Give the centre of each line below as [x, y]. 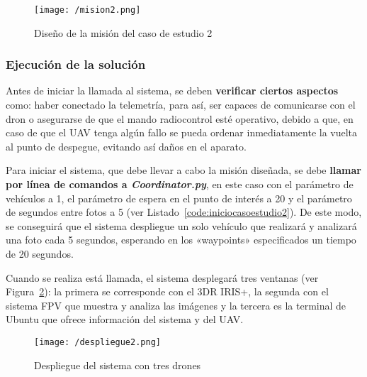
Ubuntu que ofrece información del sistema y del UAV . [125, 319]
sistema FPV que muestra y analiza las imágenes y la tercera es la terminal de [176, 305]
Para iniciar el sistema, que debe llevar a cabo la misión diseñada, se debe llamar [183, 170]
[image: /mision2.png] [87, 10]
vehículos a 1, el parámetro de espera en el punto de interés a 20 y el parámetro [179, 198]
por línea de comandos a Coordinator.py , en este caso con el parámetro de [180, 184]
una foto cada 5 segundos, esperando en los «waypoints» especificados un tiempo [181, 240]
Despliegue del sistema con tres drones [118, 365]
